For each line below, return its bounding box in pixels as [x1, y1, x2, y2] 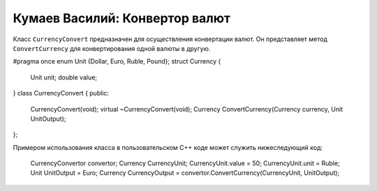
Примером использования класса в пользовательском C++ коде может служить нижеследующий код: [13, 143, 323, 151]
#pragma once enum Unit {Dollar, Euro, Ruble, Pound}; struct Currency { [13, 57, 221, 66]
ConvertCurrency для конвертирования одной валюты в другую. [13, 44, 211, 52]
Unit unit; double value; [30, 73, 98, 82]
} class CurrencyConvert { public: [13, 89, 110, 98]
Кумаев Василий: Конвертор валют [13, 10, 230, 26]
